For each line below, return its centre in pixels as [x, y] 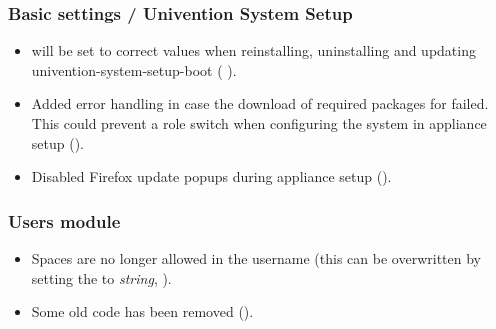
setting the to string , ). [101, 277]
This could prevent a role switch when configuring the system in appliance [259, 123]
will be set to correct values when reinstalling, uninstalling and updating [253, 50]
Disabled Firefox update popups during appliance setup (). [211, 176]
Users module [64, 220]
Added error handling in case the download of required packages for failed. [260, 103]
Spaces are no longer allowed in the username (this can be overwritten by [256, 258]
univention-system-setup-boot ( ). [134, 69]
